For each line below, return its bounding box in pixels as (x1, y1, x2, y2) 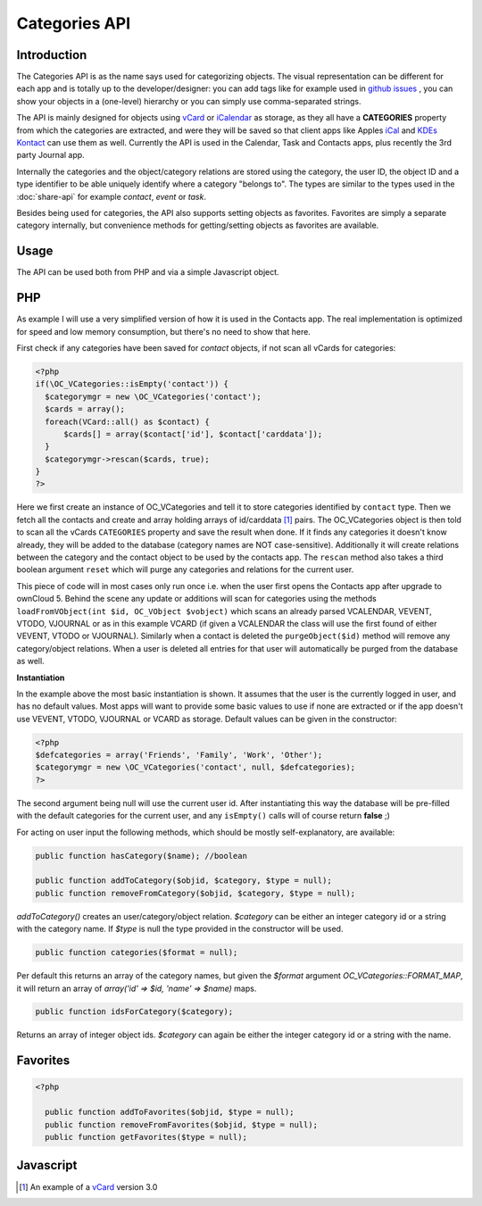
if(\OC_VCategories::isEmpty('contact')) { (35, 379, 229, 389)
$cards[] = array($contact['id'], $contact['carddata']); (63, 428, 323, 439)
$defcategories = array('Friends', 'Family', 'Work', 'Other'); (35, 750, 323, 761)
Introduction (16, 47, 87, 62)
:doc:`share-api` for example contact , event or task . (16, 191, 207, 202)
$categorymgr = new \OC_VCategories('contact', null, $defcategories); (35, 762, 356, 772)
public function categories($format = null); (35, 947, 238, 958)
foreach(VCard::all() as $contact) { (45, 416, 210, 427)
